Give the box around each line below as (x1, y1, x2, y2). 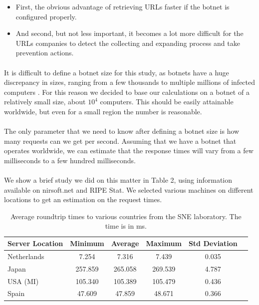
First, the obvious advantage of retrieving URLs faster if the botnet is (15, 1, 230, 11)
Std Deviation (188, 238, 238, 249)
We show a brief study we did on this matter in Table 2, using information (4, 175, 233, 185)
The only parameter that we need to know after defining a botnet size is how (4, 126, 240, 136)
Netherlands (7, 251, 44, 261)
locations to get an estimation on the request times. (4, 194, 162, 205)
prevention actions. (15, 47, 74, 58)
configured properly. (15, 11, 77, 21)
